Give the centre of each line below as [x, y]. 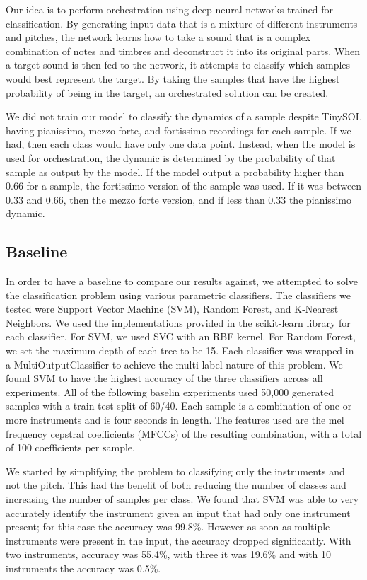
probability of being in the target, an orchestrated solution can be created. [167, 92]
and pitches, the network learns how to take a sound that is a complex [158, 37]
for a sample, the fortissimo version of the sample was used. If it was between [194, 186]
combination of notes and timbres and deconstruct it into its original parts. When [183, 51]
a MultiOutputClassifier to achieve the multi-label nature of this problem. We [174, 364]
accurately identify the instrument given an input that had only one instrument [178, 512]
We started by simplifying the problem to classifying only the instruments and [175, 471]
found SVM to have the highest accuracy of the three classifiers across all [164, 378]
